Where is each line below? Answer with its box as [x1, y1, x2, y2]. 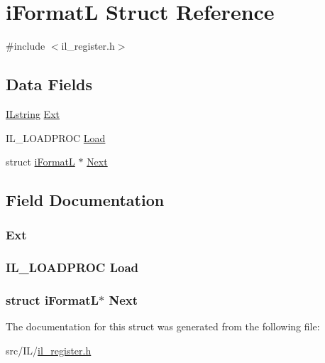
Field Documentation [6, 189, 165, 211]
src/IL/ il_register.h [6, 342, 92, 357]
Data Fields [6, 73, 93, 95]
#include [6, 38, 45, 53]
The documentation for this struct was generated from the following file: [6, 319, 320, 334]
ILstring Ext [6, 106, 60, 121]
